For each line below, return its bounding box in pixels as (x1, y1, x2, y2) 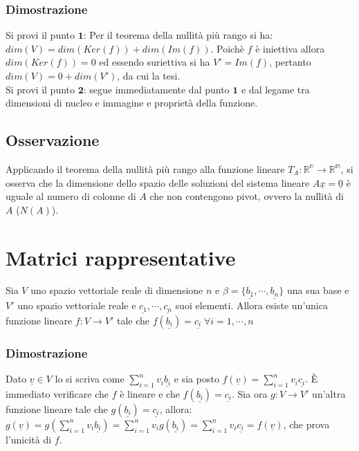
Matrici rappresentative (6, 243, 236, 271)
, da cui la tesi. (117, 68, 181, 82)
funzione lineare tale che (6, 401, 108, 416)
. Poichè (210, 41, 244, 55)
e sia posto (174, 371, 219, 386)
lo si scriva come (55, 371, 125, 386)
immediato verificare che (6, 386, 109, 401)
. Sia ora (232, 386, 268, 401)
